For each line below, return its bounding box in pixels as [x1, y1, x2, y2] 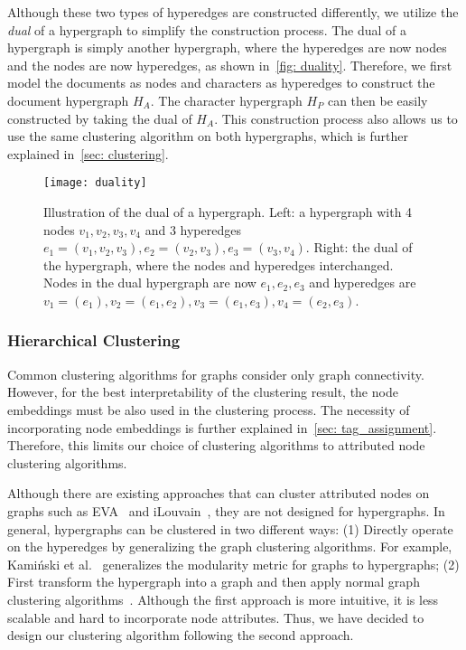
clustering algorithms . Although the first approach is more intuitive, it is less [7, 589, 439, 608]
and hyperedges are [309, 273, 416, 292]
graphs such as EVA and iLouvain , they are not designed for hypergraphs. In [7, 501, 445, 520]
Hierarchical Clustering [7, 329, 181, 352]
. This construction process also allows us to [214, 108, 458, 127]
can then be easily [327, 90, 428, 109]
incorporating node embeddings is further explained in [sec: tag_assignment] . [7, 418, 437, 437]
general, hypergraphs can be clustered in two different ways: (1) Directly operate [7, 519, 453, 538]
